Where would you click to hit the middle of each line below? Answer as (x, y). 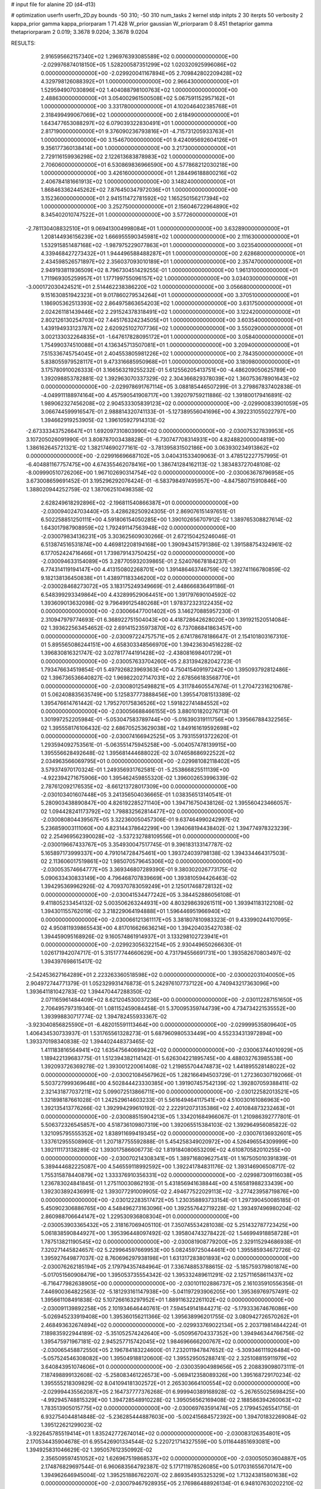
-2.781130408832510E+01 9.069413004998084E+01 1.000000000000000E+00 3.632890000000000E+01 (158, 228)
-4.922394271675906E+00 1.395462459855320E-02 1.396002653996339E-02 (139, 778)
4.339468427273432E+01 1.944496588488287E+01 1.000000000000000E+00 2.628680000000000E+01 (173, 253)
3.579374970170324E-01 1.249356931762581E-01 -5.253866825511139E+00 (135, 770)
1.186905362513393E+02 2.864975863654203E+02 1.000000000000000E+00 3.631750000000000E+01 (171, 303)
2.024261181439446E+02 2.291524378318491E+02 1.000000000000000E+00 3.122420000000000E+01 (171, 311)
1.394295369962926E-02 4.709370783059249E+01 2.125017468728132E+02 (137, 886)
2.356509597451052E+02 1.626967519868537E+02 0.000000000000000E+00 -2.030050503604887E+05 (174, 1458)
